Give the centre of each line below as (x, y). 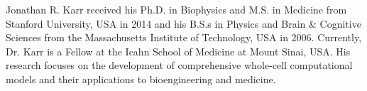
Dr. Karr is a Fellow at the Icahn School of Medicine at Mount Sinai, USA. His (178, 51)
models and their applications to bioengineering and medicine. (141, 79)
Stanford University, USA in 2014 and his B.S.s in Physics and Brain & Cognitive (183, 23)
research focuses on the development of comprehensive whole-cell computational (179, 65)
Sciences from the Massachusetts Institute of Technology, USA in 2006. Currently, (184, 37)
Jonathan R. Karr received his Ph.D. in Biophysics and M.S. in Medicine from (176, 9)
